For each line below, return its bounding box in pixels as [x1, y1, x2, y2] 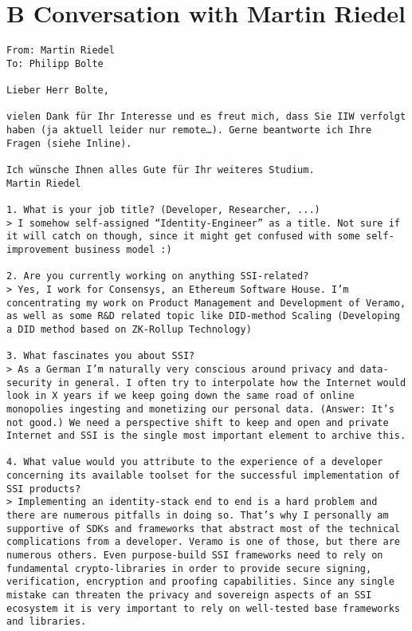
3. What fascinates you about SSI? [6, 350, 195, 362]
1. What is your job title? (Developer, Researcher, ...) [6, 204, 320, 215]
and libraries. [6, 616, 87, 628]
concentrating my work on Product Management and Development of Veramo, [6, 297, 406, 309]
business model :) [74, 243, 172, 255]
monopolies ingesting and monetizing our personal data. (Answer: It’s [6, 403, 394, 415]
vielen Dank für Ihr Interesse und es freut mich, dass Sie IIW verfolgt [6, 111, 406, 123]
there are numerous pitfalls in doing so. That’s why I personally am [6, 510, 389, 522]
